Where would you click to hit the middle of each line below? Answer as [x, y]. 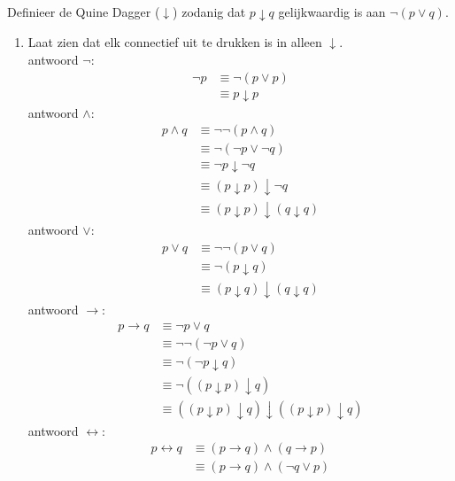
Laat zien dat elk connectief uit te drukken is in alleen [175, 42]
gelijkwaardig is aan [332, 11]
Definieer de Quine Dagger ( [84, 11]
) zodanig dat [209, 11]
